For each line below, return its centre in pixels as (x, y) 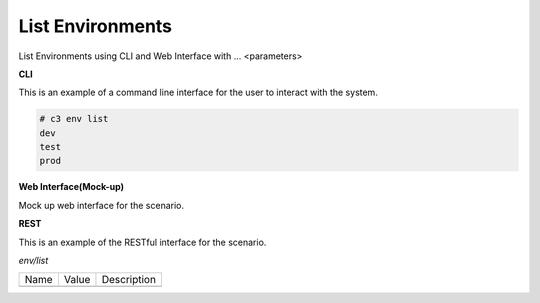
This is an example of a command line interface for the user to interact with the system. (198, 92)
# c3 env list (74, 119)
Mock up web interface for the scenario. (101, 205)
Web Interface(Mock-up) (71, 187)
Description (129, 280)
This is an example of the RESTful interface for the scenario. (142, 242)
